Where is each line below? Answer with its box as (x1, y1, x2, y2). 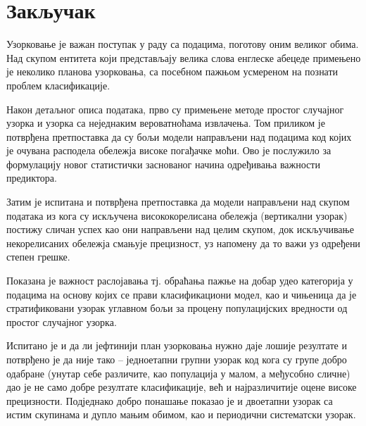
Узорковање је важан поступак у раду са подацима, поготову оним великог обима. (6, 37, 359, 51)
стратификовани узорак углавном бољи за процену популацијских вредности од (6, 301, 348, 315)
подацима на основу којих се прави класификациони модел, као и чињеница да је (6, 287, 357, 301)
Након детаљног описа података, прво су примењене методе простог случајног (6, 101, 344, 116)
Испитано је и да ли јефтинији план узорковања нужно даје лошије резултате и (6, 338, 347, 353)
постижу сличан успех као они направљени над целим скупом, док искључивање (6, 222, 354, 237)
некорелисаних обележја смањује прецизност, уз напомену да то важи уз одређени (6, 235, 360, 250)
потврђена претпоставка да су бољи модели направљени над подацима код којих (6, 129, 352, 144)
